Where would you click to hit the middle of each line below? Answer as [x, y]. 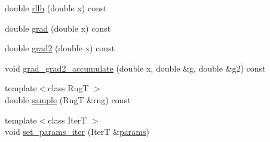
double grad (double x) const [58, 28]
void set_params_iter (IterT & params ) [77, 132]
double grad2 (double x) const [60, 48]
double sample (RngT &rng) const [68, 99]
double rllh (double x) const [56, 8]
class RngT [68, 88]
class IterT [67, 120]
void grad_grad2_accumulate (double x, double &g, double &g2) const [135, 68]
